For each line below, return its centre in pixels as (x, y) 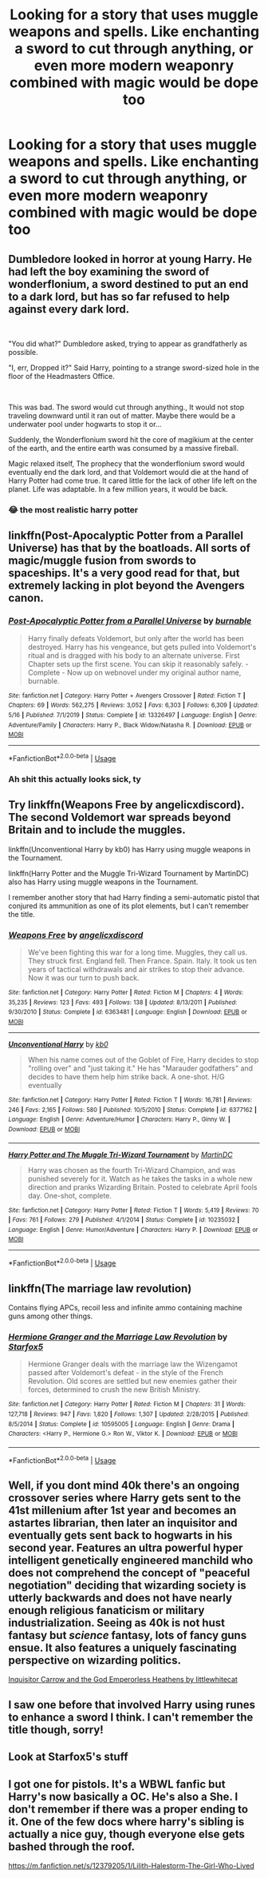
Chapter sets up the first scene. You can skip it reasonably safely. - (138, 664)
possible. (23, 352)
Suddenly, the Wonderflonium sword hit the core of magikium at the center (131, 440)
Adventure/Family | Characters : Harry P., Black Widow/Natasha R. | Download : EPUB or (130, 725)
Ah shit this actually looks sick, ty (75, 779)
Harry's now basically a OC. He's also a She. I (123, 1796)
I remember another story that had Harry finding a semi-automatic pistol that (134, 897)
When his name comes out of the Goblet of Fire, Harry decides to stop (143, 1059)
